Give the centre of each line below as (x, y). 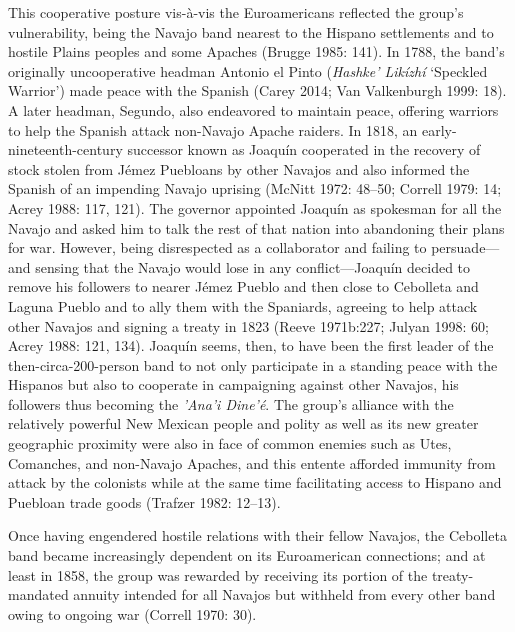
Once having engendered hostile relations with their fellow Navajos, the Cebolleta (257, 535)
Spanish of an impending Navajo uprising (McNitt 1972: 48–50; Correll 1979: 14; (255, 188)
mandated (38, 594)
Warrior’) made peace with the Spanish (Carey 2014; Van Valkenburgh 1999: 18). (257, 90)
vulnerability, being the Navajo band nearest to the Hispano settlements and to (251, 31)
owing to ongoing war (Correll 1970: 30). (132, 613)
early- (439, 129)
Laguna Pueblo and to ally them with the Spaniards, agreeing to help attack (243, 305)
